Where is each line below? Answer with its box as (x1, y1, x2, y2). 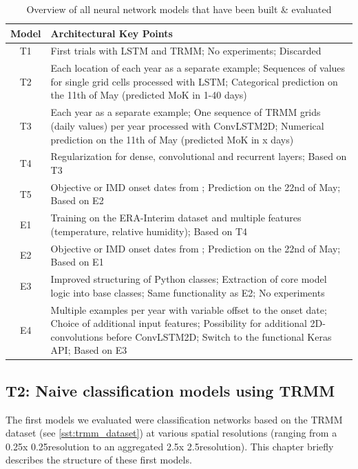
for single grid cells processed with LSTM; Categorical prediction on (50, 74, 338, 88)
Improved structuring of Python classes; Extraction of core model (50, 272, 327, 286)
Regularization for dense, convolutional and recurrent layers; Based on (50, 149, 347, 163)
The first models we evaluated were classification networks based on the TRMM (6, 412, 343, 426)
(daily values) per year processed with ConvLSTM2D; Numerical (50, 118, 324, 132)
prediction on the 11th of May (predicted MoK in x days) (50, 132, 294, 146)
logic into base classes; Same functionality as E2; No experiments (50, 285, 325, 299)
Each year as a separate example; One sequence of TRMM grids (50, 105, 321, 119)
